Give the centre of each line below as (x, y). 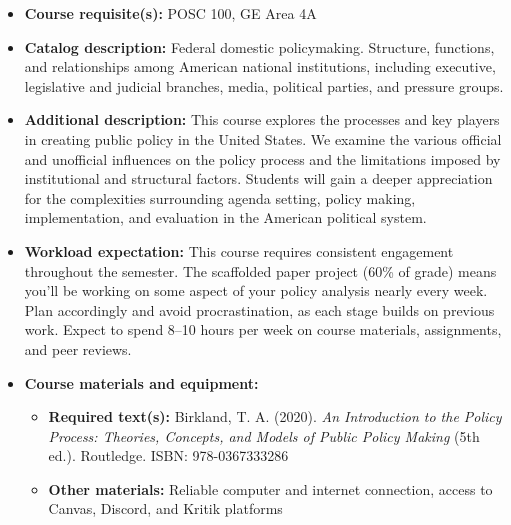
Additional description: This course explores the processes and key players (262, 119)
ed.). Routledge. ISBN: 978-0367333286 (168, 455)
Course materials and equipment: (141, 382)
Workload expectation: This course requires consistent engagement (239, 250)
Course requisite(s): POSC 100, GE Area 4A (170, 13)
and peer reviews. (78, 348)
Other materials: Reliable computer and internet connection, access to (270, 488)
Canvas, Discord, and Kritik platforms (165, 508)
